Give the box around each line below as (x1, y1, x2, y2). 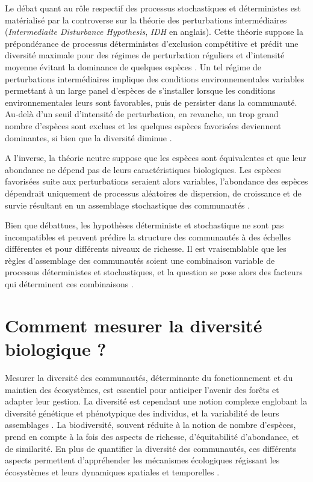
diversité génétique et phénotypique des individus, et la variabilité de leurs (5, 406, 279, 419)
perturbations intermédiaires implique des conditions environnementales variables (5, 72, 305, 85)
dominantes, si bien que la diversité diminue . (5, 131, 172, 144)
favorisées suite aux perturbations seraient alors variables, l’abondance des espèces (5, 175, 308, 188)
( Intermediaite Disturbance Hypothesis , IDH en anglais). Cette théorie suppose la (5, 25, 304, 38)
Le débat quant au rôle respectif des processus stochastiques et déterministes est (5, 2, 301, 14)
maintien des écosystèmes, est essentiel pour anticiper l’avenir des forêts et (5, 383, 279, 395)
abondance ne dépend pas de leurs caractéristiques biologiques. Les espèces (5, 163, 281, 175)
